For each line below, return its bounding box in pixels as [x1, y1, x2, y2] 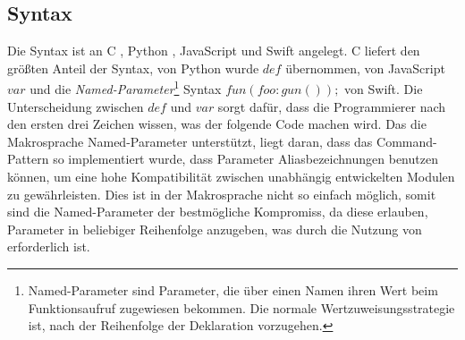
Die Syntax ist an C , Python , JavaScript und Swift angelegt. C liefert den [7, 41, 420, 60]
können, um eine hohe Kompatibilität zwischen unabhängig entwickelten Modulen [7, 167, 455, 186]
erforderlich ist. [7, 237, 90, 256]
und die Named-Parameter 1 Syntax [30, 77, 222, 98]
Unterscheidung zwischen [7, 97, 144, 115]
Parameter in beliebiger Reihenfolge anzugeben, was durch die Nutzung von [7, 219, 422, 238]
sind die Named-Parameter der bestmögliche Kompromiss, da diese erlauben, [7, 202, 428, 221]
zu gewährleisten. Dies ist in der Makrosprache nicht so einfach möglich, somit [7, 184, 436, 203]
